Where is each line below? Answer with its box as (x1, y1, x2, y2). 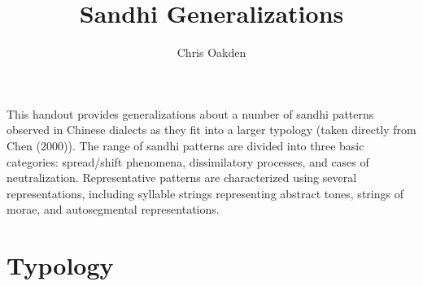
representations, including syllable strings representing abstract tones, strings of (7, 184, 403, 201)
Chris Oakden (177, 44, 246, 61)
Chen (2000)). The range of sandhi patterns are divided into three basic (7, 136, 364, 154)
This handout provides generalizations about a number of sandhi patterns (7, 105, 374, 122)
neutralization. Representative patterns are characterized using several (7, 169, 357, 186)
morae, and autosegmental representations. (7, 201, 220, 218)
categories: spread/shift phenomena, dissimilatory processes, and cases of (7, 153, 369, 170)
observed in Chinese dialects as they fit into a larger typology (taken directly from (7, 121, 416, 138)
